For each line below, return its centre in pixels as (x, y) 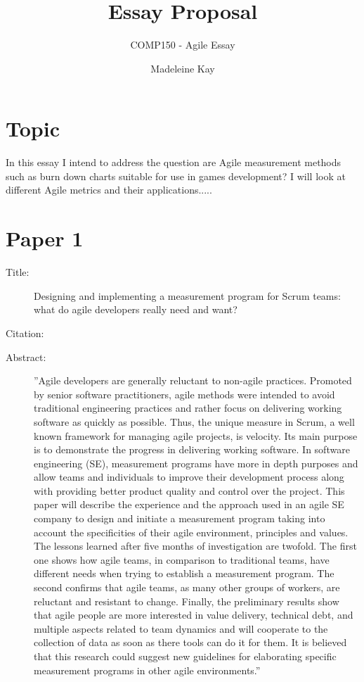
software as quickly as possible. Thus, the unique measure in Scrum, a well (194, 421)
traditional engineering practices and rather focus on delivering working (188, 408)
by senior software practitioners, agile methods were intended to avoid (184, 394)
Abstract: (26, 356)
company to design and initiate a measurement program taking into (180, 518)
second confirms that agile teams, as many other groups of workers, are (187, 587)
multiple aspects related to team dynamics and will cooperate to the (181, 628)
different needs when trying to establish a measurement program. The (184, 573)
